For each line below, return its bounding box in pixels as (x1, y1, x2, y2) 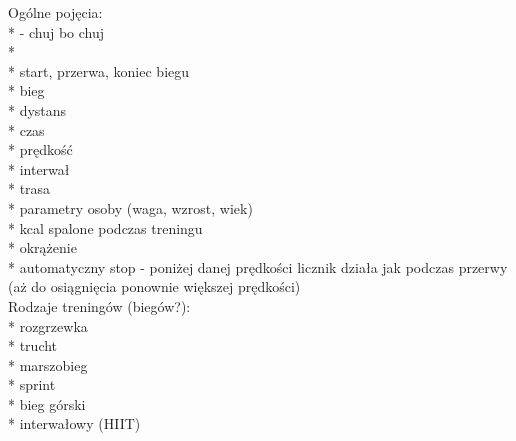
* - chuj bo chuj (8, 21, 105, 42)
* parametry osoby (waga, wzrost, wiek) (8, 197, 253, 218)
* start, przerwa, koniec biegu (8, 60, 190, 81)
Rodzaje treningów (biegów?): (8, 295, 191, 316)
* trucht (8, 335, 58, 356)
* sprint (8, 374, 56, 395)
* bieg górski (8, 393, 86, 414)
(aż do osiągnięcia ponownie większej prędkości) (8, 276, 301, 297)
